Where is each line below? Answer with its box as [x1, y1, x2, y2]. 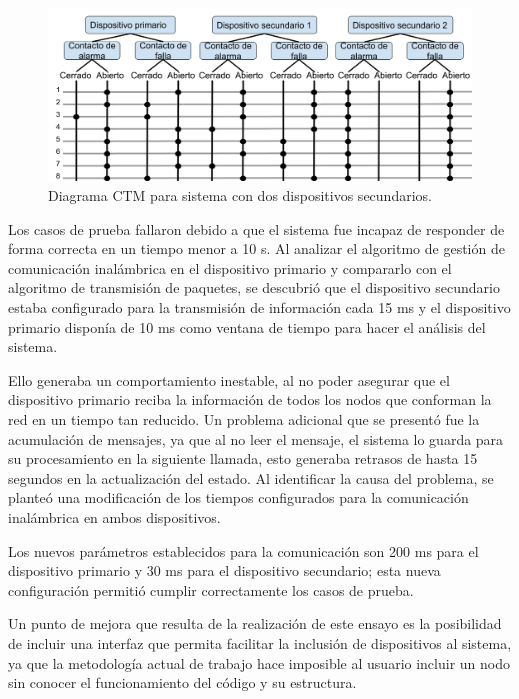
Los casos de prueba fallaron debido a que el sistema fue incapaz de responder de [8, 218, 505, 239]
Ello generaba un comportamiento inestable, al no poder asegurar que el [8, 369, 450, 390]
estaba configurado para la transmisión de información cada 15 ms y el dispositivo [8, 297, 511, 318]
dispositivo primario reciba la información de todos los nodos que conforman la [8, 389, 492, 410]
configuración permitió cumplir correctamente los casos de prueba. [8, 579, 414, 600]
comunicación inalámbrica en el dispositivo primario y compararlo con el [8, 257, 452, 278]
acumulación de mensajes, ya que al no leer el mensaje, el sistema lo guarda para [8, 428, 504, 449]
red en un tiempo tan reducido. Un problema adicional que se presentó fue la [8, 409, 480, 430]
